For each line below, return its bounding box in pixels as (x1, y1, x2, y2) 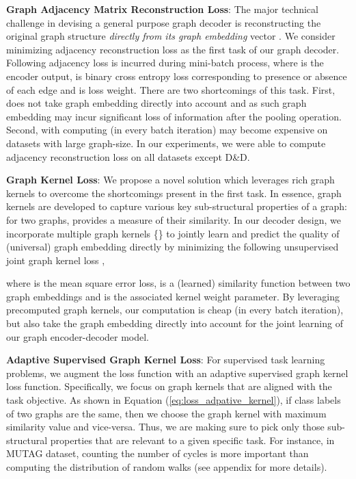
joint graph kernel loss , (6, 253, 105, 267)
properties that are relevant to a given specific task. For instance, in (50, 432, 335, 447)
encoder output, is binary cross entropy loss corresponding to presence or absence (6, 68, 347, 83)
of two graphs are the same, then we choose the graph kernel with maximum (6, 406, 327, 420)
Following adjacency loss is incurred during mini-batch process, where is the (6, 55, 324, 70)
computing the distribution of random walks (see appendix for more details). (6, 460, 327, 474)
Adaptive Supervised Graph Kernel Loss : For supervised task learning (6, 352, 325, 367)
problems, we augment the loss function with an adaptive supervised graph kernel (6, 365, 348, 380)
